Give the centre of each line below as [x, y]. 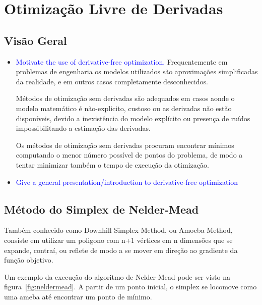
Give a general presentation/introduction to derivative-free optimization [127, 182]
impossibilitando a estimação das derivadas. [83, 128]
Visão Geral [36, 40]
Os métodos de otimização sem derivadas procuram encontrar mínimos [125, 145]
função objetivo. [29, 260]
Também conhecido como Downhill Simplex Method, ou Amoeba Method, [118, 230]
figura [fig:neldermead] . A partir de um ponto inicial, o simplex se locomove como [130, 287]
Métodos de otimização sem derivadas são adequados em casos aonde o [125, 98]
